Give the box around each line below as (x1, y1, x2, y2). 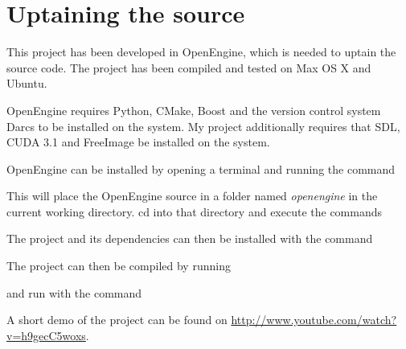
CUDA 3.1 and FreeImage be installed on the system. (6, 133, 270, 150)
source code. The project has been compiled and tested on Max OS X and (6, 59, 371, 76)
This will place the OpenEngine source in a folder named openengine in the (6, 187, 378, 204)
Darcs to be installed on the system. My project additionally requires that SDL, (6, 117, 400, 134)
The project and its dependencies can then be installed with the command (6, 230, 373, 247)
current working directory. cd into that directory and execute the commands (6, 203, 383, 220)
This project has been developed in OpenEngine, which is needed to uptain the (6, 43, 396, 60)
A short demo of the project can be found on (6, 311, 228, 328)
